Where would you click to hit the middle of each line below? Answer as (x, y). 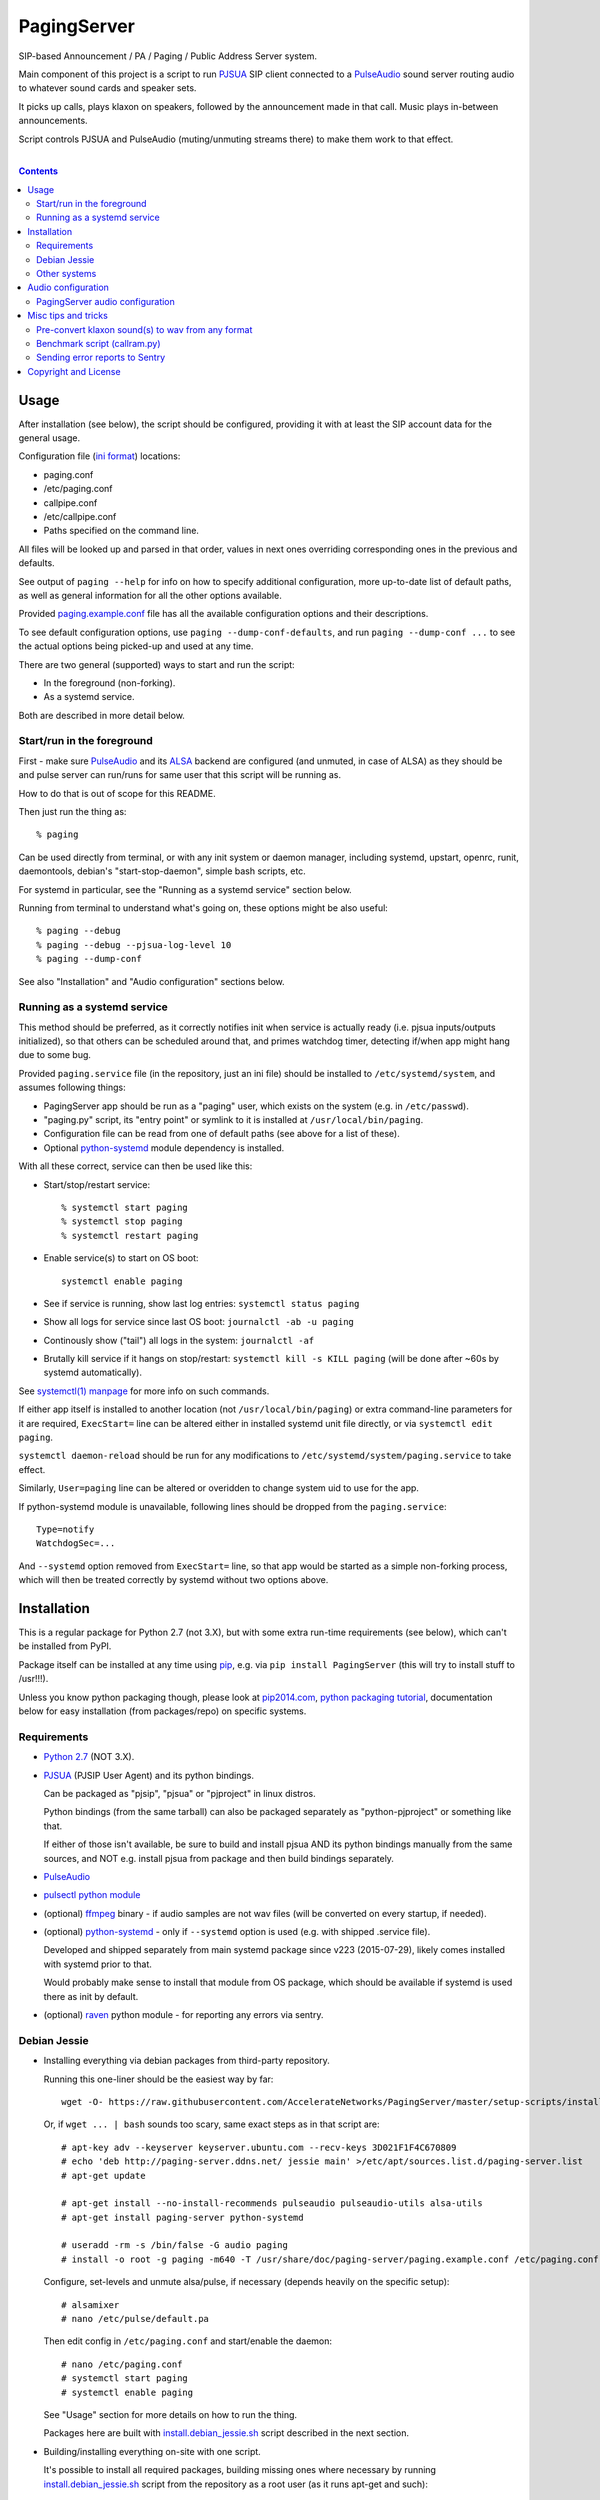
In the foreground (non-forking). (109, 682)
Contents (38, 171)
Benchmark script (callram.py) (98, 343)
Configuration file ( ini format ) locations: (99, 456)
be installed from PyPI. (65, 1646)
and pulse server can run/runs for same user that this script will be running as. (180, 775)
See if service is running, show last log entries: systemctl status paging (201, 1303)
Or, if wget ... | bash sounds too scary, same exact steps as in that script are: (211, 2124)
